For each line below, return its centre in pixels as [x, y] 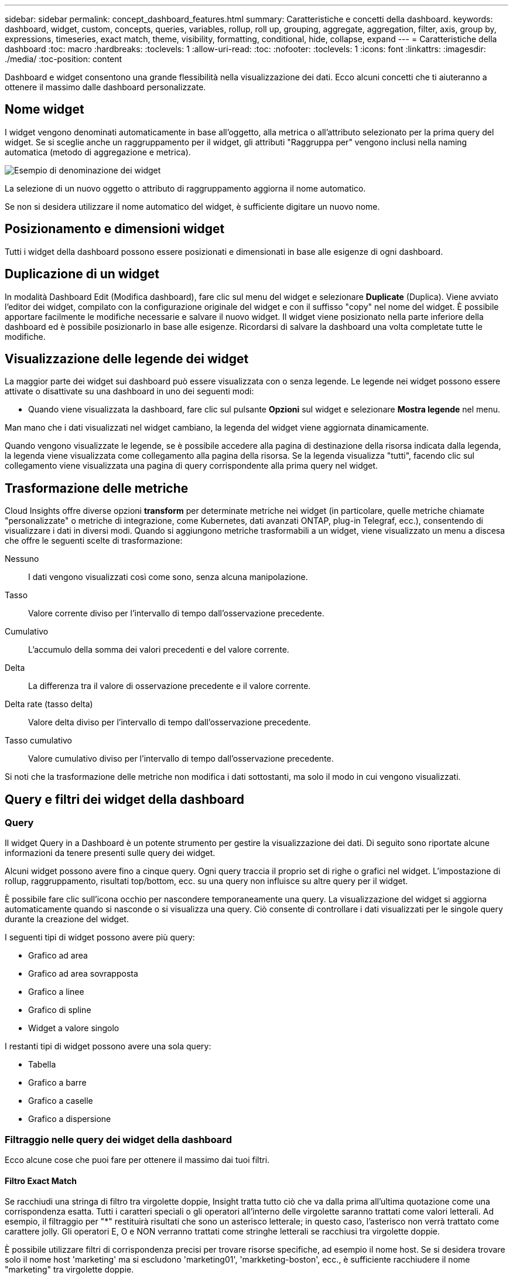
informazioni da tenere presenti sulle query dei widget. [110, 853]
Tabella [42, 1065]
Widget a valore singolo [74, 1028]
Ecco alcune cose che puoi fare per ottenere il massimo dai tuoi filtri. [137, 1160]
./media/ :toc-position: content [64, 59]
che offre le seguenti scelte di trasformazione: [94, 541]
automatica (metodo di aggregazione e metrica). [98, 152]
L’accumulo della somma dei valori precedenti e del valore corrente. [159, 650]
